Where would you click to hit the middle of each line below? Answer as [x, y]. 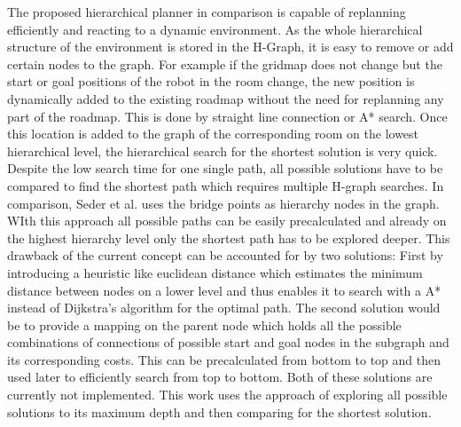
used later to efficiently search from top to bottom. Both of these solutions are [220, 377]
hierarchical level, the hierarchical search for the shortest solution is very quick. [223, 150]
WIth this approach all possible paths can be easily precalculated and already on [227, 221]
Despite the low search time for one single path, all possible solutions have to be [225, 168]
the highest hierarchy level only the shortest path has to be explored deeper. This [229, 237]
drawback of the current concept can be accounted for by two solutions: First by [225, 255]
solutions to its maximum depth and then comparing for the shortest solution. [219, 411]
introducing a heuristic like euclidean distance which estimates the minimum [215, 272]
